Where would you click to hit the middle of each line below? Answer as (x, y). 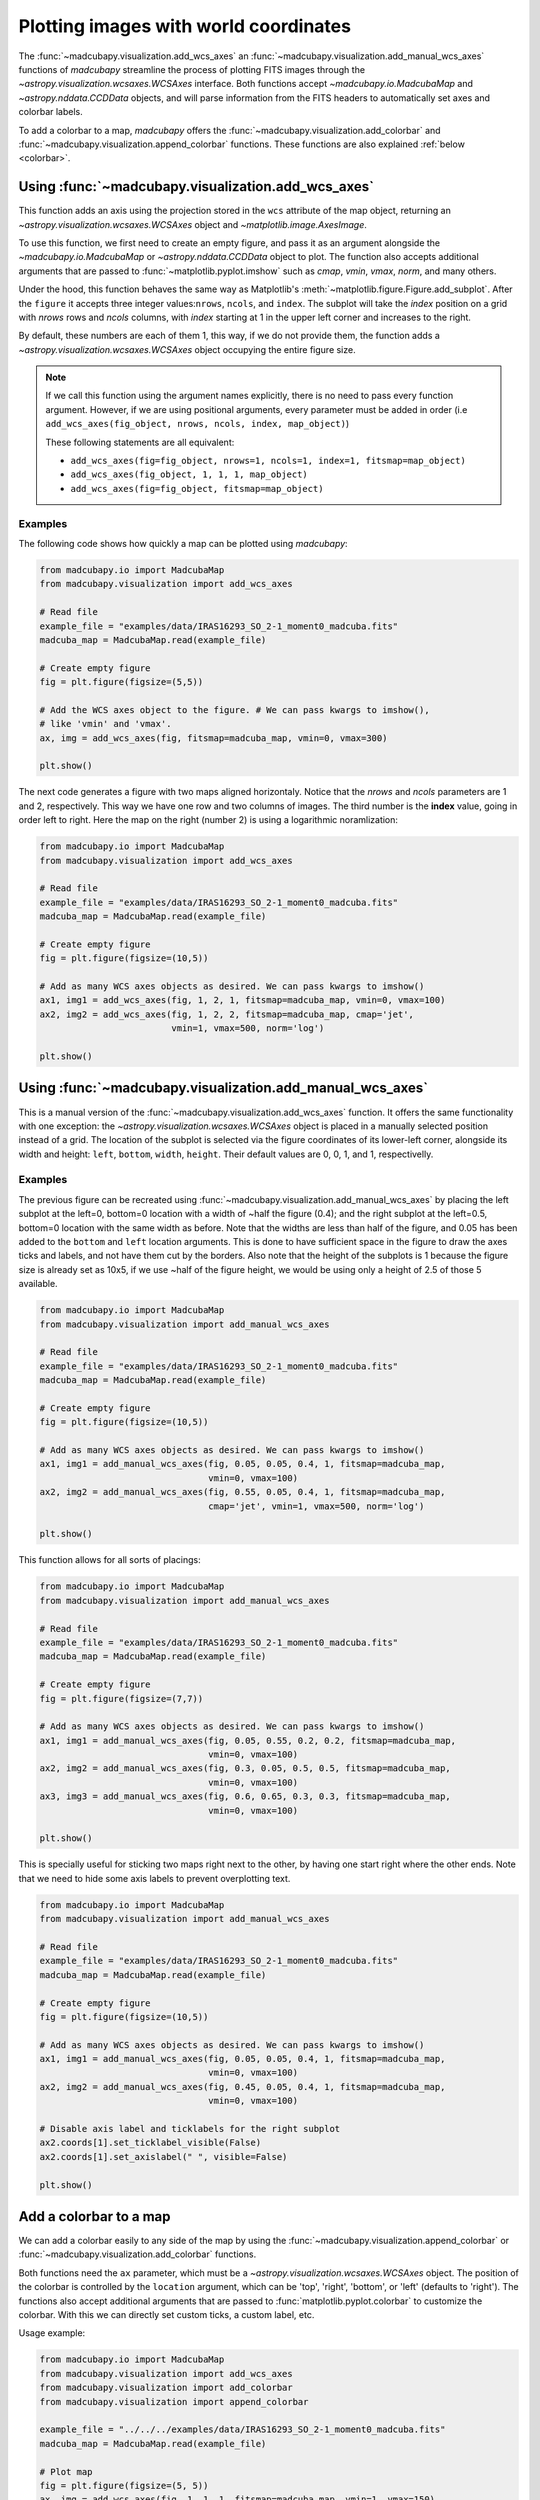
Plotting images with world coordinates (185, 26)
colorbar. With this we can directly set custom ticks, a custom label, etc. (166, 2315)
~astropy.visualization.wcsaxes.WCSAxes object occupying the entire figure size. (187, 349)
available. (38, 1284)
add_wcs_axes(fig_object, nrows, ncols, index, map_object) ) (197, 424)
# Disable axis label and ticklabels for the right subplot (190, 2129)
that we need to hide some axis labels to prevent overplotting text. (154, 1878)
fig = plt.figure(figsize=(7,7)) (121, 1698)
